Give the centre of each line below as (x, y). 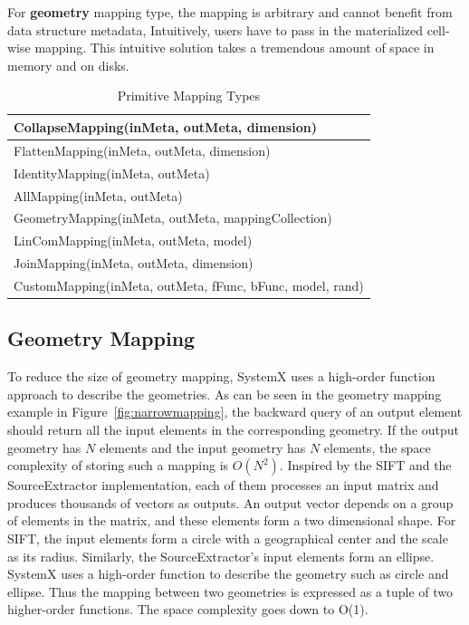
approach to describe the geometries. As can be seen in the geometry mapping (225, 394)
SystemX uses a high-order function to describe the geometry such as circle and (228, 574)
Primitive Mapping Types (189, 96)
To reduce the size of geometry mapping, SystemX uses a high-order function (221, 376)
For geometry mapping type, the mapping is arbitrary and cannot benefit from (230, 12)
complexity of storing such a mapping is (118, 465)
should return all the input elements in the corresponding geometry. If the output (234, 429)
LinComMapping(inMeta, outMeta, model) (133, 240)
